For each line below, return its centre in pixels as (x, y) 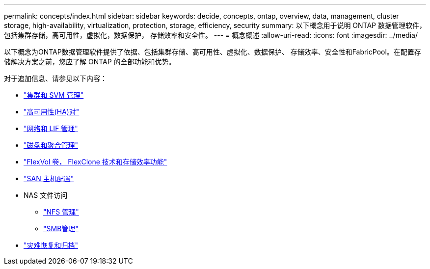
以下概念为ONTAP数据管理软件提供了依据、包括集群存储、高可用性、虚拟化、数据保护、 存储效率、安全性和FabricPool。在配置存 (213, 52)
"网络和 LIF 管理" (51, 128)
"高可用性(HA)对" (52, 112)
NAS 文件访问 (46, 195)
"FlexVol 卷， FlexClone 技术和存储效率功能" (95, 162)
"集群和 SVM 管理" (54, 95)
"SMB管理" (61, 229)
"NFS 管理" (61, 212)
